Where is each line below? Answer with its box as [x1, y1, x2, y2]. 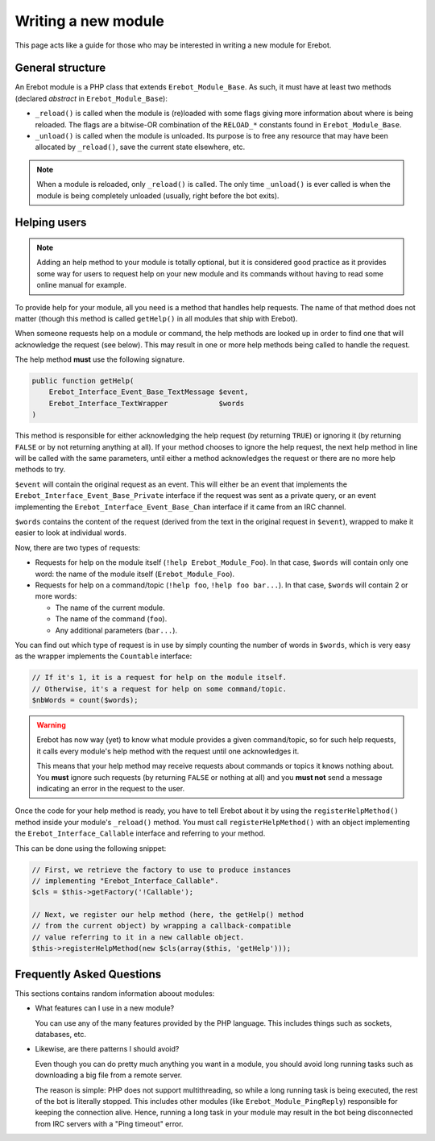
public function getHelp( [31, 376, 135, 386]
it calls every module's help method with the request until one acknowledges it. [36, 746, 300, 756]
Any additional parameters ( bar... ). [55, 625, 177, 635]
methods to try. [14, 464, 66, 475]
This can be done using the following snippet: [14, 843, 167, 853]
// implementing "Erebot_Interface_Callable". [31, 876, 219, 886]
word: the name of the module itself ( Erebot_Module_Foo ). [35, 569, 235, 579]
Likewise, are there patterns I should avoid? [35, 1044, 180, 1054]
